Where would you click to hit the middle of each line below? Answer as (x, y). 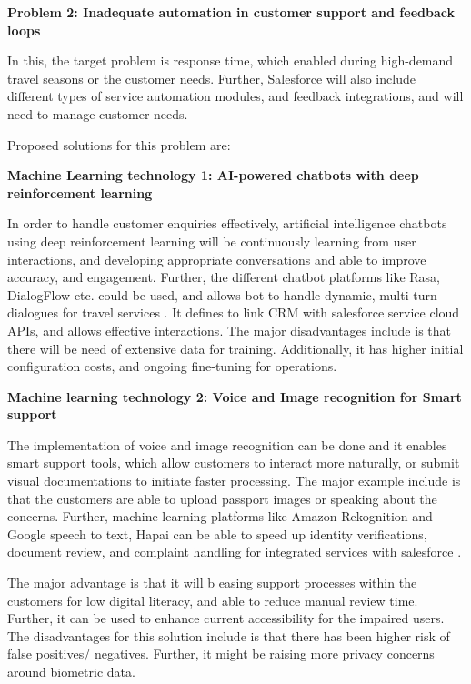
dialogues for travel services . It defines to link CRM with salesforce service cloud (234, 312)
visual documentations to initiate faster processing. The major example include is (234, 481)
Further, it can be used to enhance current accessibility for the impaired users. (226, 618)
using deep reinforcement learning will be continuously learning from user (212, 241)
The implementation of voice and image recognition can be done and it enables (227, 444)
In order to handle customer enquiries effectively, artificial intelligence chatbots (227, 223)
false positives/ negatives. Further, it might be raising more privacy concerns (221, 654)
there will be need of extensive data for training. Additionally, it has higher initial (235, 348)
